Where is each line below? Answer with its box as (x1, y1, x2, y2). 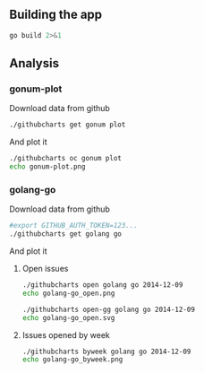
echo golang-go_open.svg (21, 313, 115, 322)
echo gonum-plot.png (9, 162, 87, 171)
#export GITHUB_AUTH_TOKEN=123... (9, 221, 139, 230)
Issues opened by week (21, 329, 110, 340)
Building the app (9, 7, 103, 22)
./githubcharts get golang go (9, 230, 123, 239)
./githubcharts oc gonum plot (9, 154, 123, 163)
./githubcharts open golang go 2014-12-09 (21, 281, 183, 290)
